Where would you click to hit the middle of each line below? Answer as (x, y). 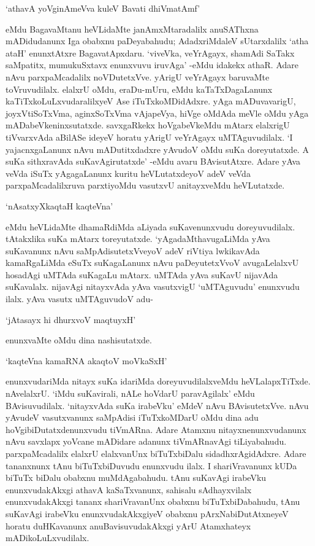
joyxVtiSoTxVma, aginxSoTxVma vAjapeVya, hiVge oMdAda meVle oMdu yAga (157, 113)
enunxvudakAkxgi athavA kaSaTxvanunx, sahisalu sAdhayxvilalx (129, 489)
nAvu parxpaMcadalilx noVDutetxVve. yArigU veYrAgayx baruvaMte (138, 76)
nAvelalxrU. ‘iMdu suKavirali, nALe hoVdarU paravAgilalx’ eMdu (130, 393)
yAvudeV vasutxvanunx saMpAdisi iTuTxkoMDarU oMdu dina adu (132, 417)
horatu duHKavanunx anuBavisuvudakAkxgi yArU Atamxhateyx (128, 525)
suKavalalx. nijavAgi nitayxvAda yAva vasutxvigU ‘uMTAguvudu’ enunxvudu (153, 287)
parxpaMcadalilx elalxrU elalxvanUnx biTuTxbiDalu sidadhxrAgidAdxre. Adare (156, 453)
